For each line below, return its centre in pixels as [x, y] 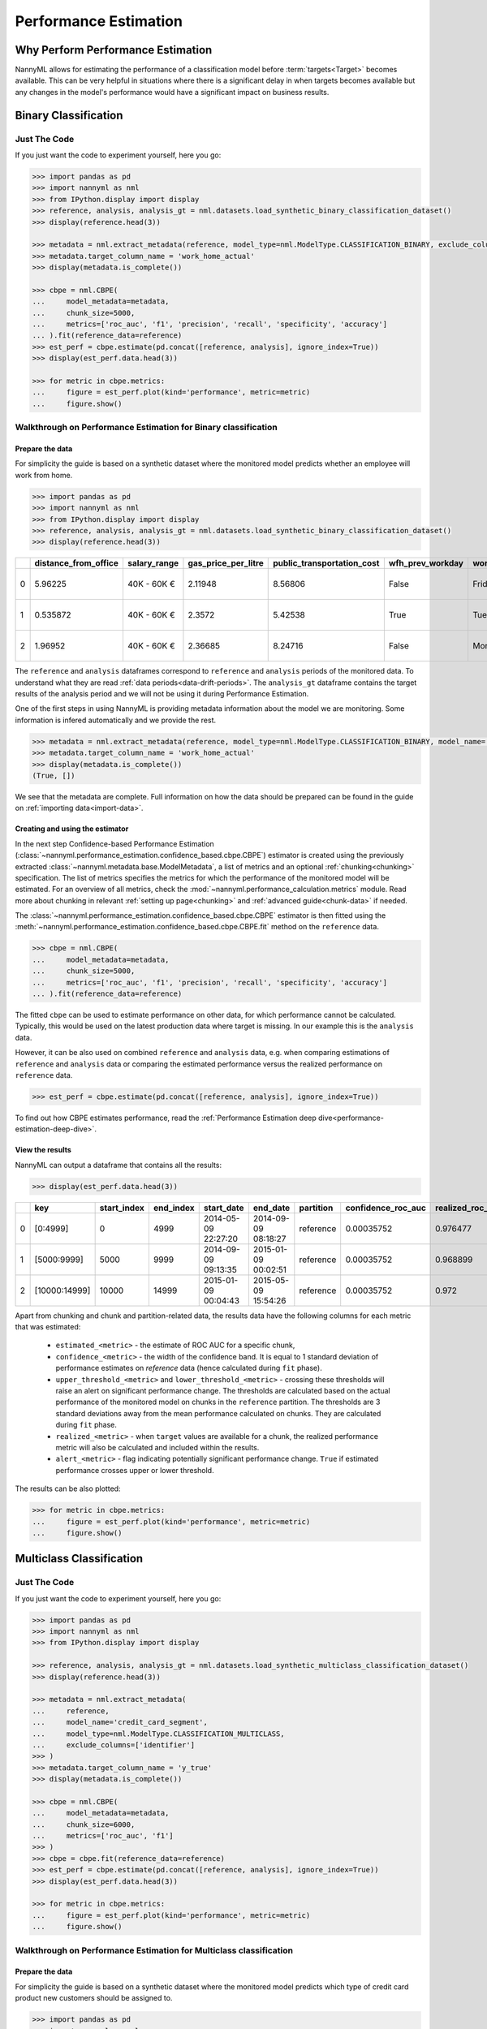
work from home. [44, 475]
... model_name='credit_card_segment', [120, 1722]
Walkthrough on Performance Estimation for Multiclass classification [154, 1950]
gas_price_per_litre [226, 563]
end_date [272, 1208]
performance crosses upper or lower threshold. [135, 1470]
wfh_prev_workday [426, 563]
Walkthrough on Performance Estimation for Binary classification [146, 428]
